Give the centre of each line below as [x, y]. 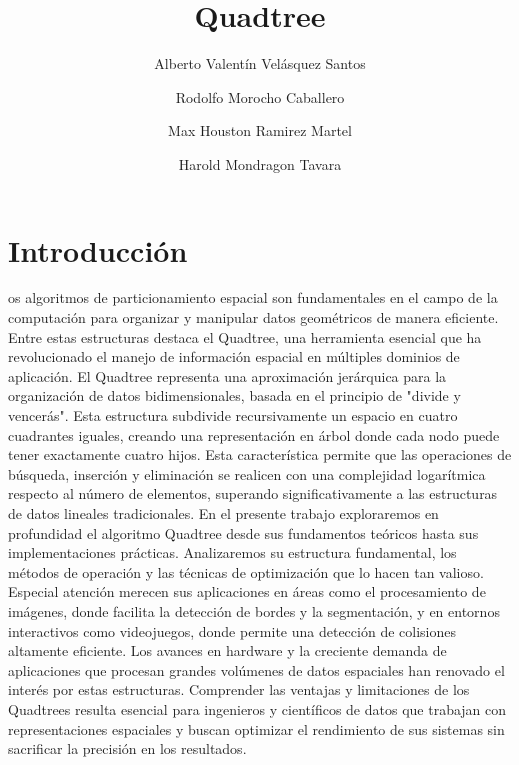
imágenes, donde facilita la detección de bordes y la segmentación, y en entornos [254, 610]
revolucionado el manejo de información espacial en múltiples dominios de [234, 356]
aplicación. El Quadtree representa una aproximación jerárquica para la [227, 375]
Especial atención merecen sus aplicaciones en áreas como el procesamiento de [247, 591]
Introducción [98, 249]
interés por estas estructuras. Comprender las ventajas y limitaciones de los [239, 689]
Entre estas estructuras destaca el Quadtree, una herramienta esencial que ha [245, 336]
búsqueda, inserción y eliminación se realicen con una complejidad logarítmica [247, 473]
